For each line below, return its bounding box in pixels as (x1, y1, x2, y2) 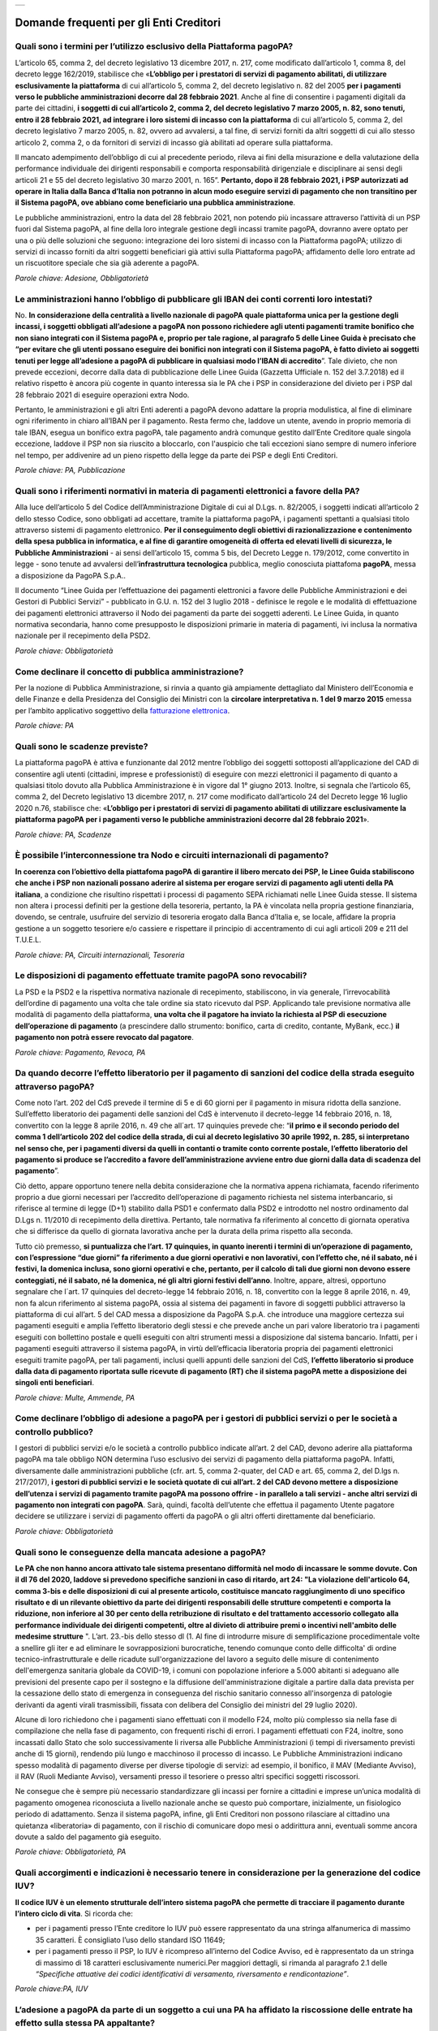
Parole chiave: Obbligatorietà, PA (15, 1847, 127, 1856)
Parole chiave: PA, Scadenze (15, 829, 112, 839)
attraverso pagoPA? (15, 1080, 95, 1092)
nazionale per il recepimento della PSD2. (15, 630, 151, 641)
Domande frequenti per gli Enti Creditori (15, 16, 221, 30)
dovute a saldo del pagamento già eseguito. (15, 1832, 161, 1842)
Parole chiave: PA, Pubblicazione (15, 466, 126, 475)
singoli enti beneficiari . (15, 1378, 95, 1388)
